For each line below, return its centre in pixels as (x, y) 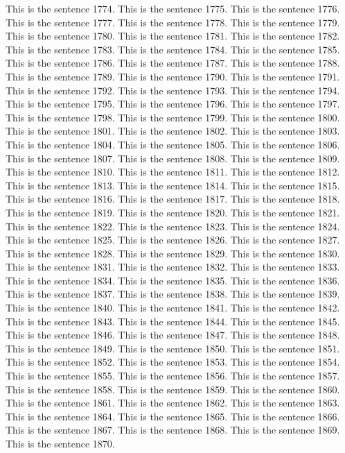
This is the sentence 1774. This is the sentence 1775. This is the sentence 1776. (173, 8)
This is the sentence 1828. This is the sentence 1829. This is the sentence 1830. (173, 253)
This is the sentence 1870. (60, 443)
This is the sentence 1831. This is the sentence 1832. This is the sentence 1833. (173, 267)
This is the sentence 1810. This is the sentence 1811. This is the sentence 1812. (173, 172)
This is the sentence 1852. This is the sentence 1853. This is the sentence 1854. (173, 362)
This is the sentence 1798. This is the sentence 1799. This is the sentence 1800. (173, 117)
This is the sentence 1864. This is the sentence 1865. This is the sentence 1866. (173, 416)
